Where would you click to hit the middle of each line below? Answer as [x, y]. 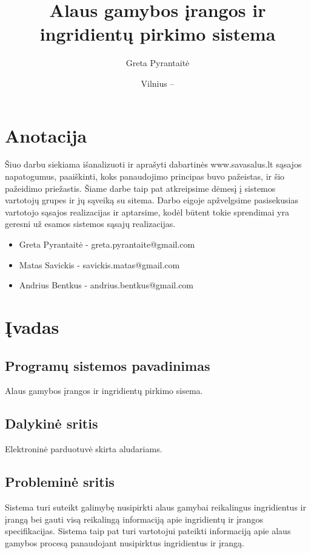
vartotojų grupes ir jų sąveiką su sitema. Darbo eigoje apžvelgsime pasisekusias [152, 200]
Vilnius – [158, 83]
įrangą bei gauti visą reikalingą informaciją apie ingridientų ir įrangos [134, 519]
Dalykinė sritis [52, 423]
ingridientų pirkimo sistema [158, 34]
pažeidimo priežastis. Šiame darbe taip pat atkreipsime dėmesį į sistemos [140, 188]
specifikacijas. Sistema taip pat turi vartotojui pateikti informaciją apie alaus [148, 531]
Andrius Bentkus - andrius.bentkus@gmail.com [106, 285]
